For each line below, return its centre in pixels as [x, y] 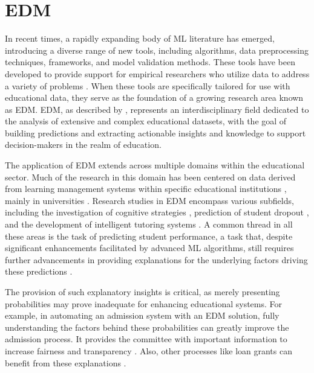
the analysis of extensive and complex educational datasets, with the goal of [146, 121]
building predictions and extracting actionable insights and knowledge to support [155, 132]
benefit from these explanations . [66, 362]
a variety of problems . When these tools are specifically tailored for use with [148, 85]
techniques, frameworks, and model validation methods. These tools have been [150, 62]
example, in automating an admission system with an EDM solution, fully [142, 315]
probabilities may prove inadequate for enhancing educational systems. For [144, 303]
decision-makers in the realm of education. [83, 145]
